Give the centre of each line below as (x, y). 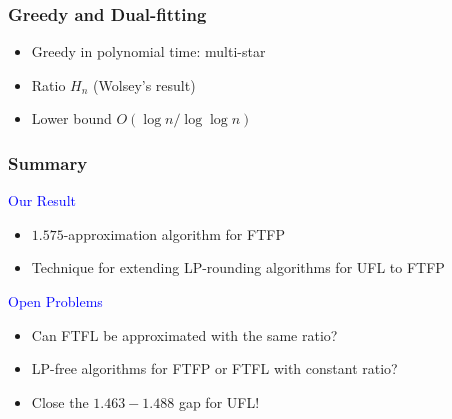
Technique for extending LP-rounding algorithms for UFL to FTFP (238, 267)
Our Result (42, 200)
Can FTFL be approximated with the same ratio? (184, 334)
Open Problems (55, 301)
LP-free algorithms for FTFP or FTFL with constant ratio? (214, 368)
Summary (48, 162)
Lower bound (71, 118)
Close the (60, 401)
